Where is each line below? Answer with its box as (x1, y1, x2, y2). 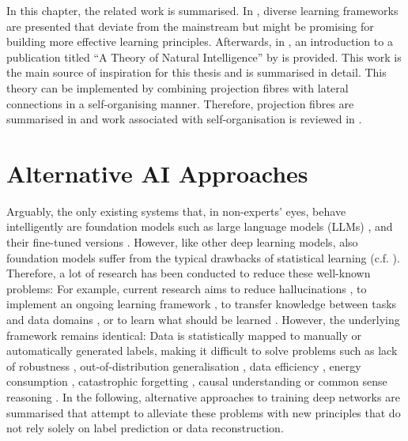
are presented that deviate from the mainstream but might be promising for (6, 17, 374, 34)
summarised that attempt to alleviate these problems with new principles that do (6, 404, 401, 420)
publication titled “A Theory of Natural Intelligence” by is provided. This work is (6, 48, 402, 65)
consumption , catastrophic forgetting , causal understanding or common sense (6, 373, 387, 390)
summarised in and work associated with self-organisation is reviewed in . (6, 111, 362, 127)
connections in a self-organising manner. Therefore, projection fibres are (6, 95, 354, 111)
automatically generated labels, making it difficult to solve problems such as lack (6, 342, 398, 359)
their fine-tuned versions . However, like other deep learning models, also (6, 234, 358, 251)
